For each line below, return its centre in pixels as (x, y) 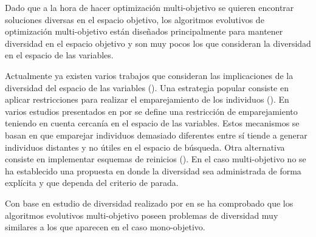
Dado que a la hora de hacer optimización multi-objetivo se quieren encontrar (149, 7)
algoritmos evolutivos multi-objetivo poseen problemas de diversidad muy (142, 215)
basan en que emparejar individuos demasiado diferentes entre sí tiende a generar (156, 135)
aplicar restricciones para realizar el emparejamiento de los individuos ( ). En (147, 99)
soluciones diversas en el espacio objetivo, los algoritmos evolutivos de (135, 19)
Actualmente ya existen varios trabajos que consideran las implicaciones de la (149, 75)
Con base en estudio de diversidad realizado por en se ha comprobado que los (149, 203)
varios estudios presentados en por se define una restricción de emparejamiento (151, 111)
